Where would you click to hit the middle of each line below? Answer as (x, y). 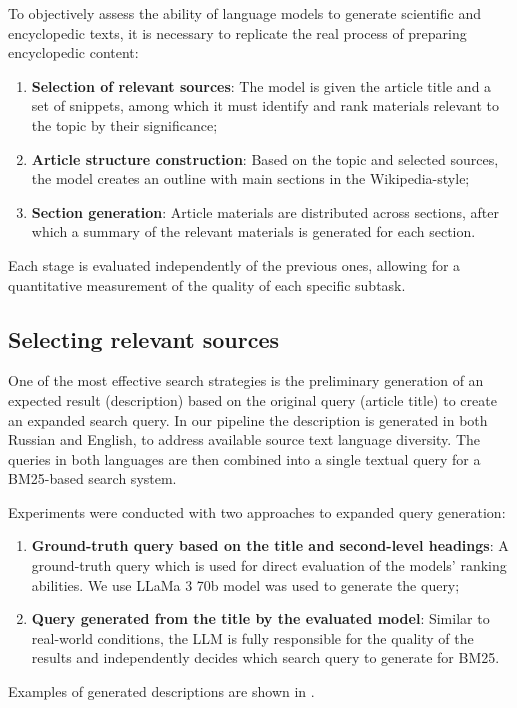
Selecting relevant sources (144, 338)
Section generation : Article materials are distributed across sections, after (265, 211)
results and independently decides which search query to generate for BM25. (265, 657)
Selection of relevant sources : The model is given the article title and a (261, 85)
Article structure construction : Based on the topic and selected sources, (265, 158)
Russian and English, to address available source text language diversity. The (244, 439)
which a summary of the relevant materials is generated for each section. (253, 231)
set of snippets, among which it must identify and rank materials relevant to (265, 105)
